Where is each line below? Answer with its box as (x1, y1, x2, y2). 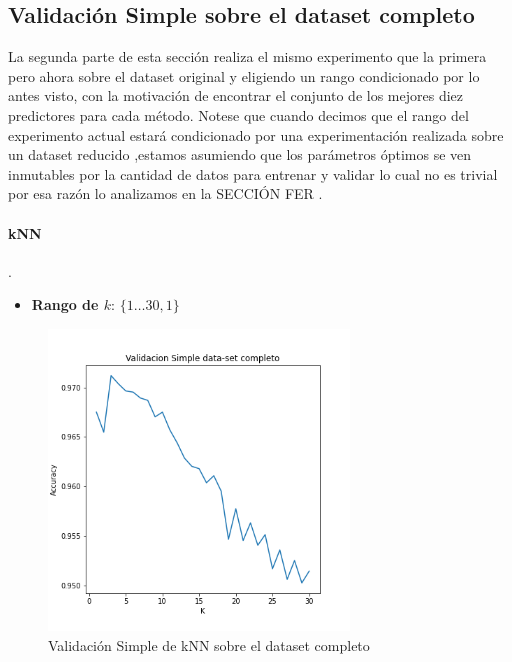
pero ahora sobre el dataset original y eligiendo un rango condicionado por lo (8, 65, 480, 86)
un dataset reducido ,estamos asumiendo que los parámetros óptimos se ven (8, 144, 472, 165)
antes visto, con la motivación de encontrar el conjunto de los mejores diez (8, 85, 463, 106)
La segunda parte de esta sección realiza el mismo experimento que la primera (8, 46, 487, 67)
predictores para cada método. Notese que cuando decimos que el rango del (8, 104, 469, 125)
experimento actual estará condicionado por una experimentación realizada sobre (8, 124, 504, 145)
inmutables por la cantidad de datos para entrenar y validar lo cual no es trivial (8, 163, 498, 184)
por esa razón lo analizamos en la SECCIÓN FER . (8, 183, 323, 204)
